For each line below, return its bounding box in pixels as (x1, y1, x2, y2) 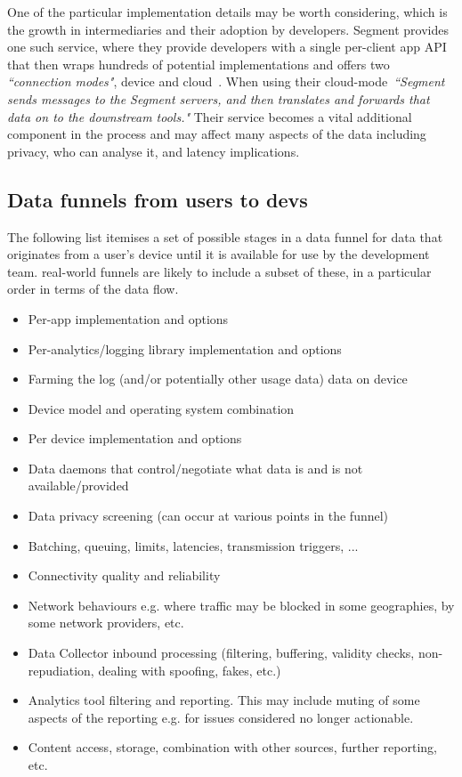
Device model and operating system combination (28, 399, 295, 417)
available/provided (28, 476, 129, 495)
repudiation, (28, 660, 94, 679)
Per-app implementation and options (28, 309, 229, 328)
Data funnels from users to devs (7, 185, 308, 213)
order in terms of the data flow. (7, 279, 179, 298)
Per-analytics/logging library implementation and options (28, 339, 342, 358)
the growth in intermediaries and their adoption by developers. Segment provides (7, 20, 449, 38)
